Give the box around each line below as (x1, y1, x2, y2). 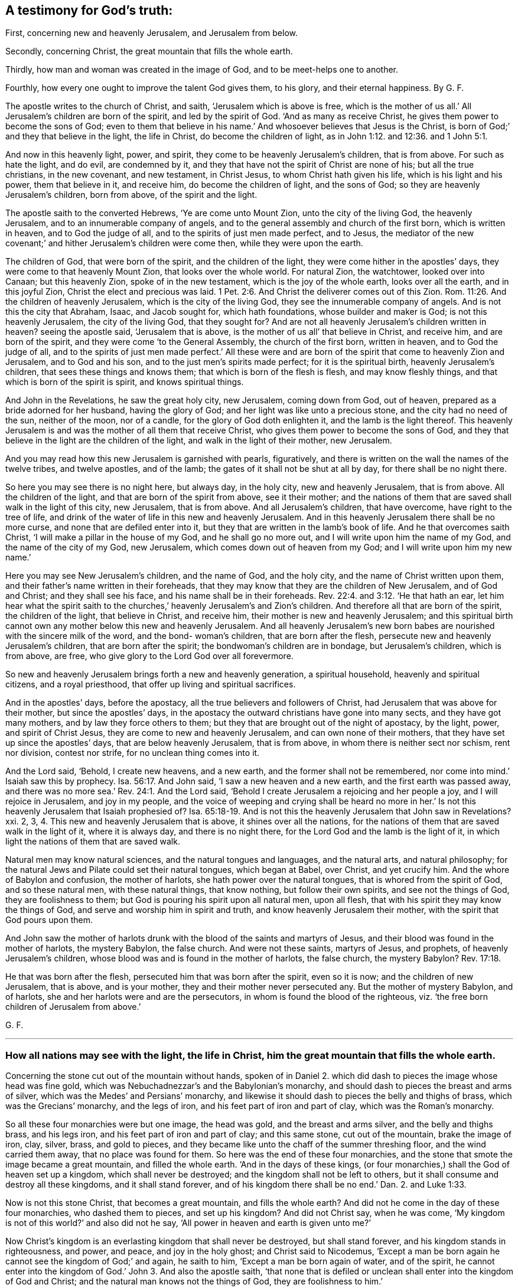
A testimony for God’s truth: (5, 3, 173, 18)
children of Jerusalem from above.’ (5, 1002, 141, 1012)
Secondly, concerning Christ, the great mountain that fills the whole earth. (5, 46, 293, 57)
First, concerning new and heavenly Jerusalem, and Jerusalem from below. (5, 28, 298, 38)
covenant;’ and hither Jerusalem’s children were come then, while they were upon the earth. (5, 238, 363, 249)
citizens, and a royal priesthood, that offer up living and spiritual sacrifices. (5, 679, 296, 690)
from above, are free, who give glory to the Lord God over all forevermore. (5, 651, 294, 661)
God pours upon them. (5, 915, 93, 925)
